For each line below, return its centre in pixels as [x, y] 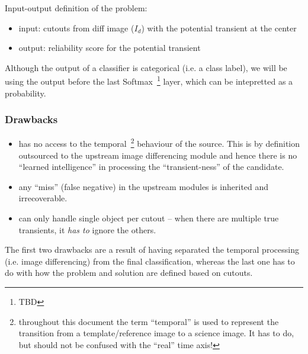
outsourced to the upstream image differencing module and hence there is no [158, 155]
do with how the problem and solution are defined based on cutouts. [129, 273]
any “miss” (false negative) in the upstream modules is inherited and [144, 186]
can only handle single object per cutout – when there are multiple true [149, 218]
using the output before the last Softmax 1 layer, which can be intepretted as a [149, 81]
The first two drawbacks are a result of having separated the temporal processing [152, 250]
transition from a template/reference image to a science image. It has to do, [156, 333]
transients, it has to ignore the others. [87, 229]
